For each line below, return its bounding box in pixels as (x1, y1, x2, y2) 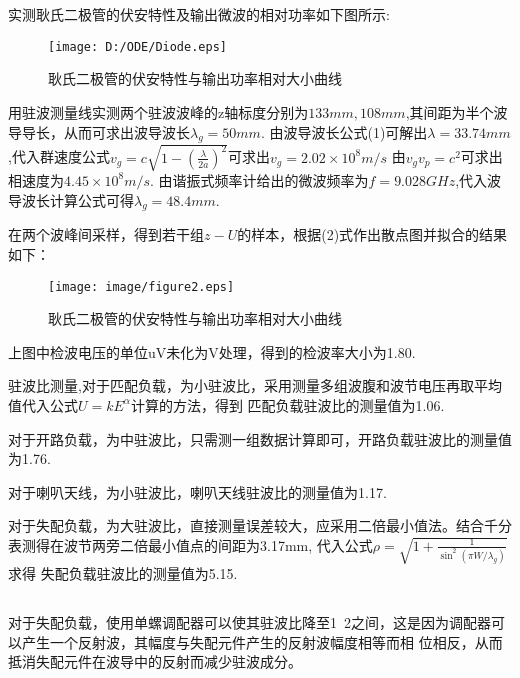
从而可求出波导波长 (63, 121, 190, 142)
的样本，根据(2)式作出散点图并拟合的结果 (237, 224, 508, 245)
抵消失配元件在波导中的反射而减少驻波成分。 (8, 651, 302, 672)
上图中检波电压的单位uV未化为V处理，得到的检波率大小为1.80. (8, 341, 416, 362)
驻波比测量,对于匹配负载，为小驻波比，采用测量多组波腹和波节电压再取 (8, 375, 474, 396)
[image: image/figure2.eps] (48, 279, 235, 294)
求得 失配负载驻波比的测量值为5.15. (8, 563, 238, 584)
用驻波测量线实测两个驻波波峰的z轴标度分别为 (8, 102, 309, 123)
